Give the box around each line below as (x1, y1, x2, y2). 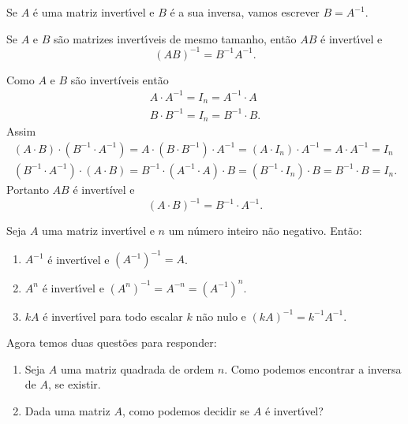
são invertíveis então (70, 71, 169, 87)
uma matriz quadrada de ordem (60, 360, 215, 377)
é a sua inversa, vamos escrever (170, 4, 320, 20)
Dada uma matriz (24, 402, 110, 418)
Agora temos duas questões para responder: (6, 334, 217, 351)
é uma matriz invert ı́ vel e (32, 4, 155, 20)
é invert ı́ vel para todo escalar (43, 307, 183, 324)
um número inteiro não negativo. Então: (168, 222, 362, 238)
